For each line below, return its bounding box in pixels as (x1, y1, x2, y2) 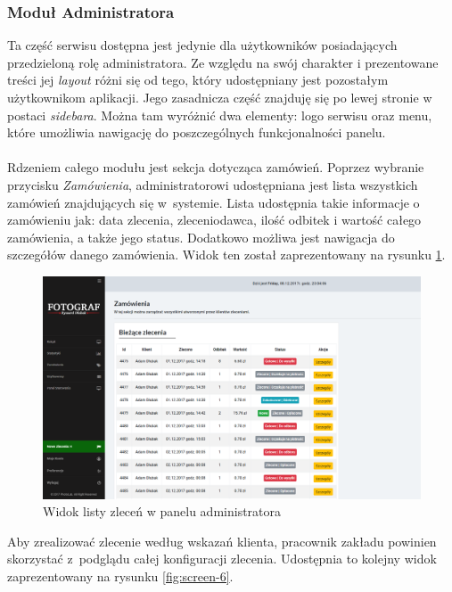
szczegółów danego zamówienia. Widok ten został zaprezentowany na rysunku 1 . (7, 245, 446, 264)
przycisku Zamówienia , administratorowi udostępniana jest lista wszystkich (7, 175, 418, 193)
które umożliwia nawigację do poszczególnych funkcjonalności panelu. (7, 123, 386, 142)
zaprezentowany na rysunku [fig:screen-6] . (7, 566, 234, 585)
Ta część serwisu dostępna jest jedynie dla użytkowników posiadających (7, 36, 398, 54)
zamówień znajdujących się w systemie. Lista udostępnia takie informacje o (7, 193, 420, 211)
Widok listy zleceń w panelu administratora (43, 502, 282, 521)
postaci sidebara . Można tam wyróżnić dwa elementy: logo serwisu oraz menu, (7, 105, 432, 124)
